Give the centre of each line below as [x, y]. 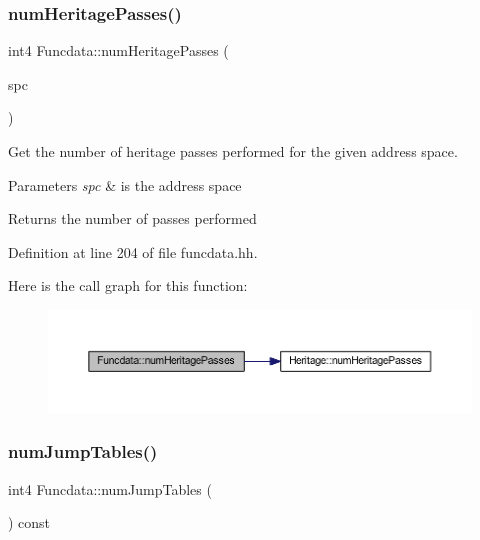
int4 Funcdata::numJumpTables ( [110, 488]
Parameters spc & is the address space [125, 184]
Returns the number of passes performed [132, 218]
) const [29, 522]
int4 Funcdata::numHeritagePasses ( [118, 50]
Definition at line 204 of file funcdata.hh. [133, 251]
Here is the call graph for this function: [128, 285]
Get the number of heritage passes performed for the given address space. [233, 151]
